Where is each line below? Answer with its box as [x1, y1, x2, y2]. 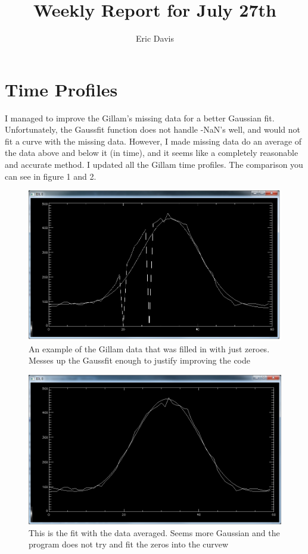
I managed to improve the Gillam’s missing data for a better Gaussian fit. [5, 111, 275, 124]
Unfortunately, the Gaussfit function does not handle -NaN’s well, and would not [5, 123, 300, 136]
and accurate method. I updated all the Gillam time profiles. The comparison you [5, 158, 303, 171]
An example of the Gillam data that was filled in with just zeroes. [29, 342, 270, 355]
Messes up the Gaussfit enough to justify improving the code [29, 354, 250, 367]
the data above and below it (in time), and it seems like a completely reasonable [5, 146, 298, 159]
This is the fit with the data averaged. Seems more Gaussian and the [29, 526, 280, 539]
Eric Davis [136, 32, 174, 45]
